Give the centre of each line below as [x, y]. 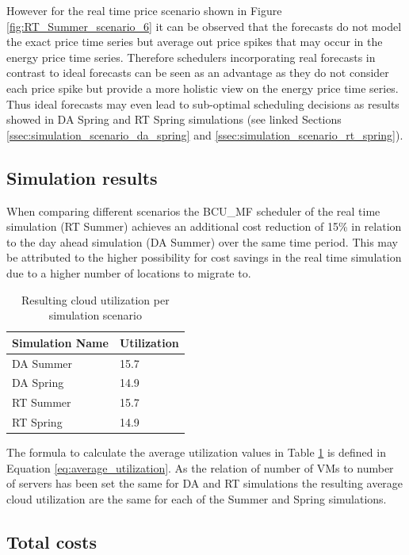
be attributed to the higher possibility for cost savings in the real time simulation [204, 257]
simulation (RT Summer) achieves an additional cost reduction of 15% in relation [204, 226]
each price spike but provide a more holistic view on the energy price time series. [203, 88]
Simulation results [82, 177]
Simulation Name [60, 342]
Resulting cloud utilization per [96, 299]
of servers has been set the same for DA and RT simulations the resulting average [205, 483]
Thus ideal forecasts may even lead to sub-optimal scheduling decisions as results [203, 103]
